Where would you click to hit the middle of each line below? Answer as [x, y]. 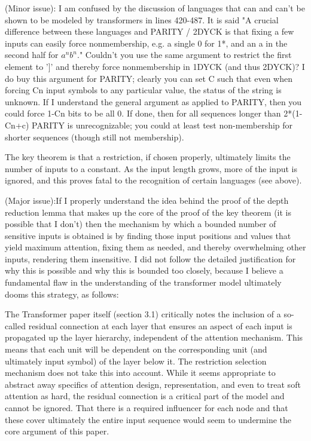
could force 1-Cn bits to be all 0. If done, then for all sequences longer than [143, 113]
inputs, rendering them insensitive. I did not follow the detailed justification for [150, 258]
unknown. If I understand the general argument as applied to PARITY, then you [153, 101]
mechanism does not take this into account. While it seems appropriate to [140, 373]
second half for [32, 55]
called [15, 325]
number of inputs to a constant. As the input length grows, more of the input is [151, 168]
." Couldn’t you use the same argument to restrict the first [185, 55]
